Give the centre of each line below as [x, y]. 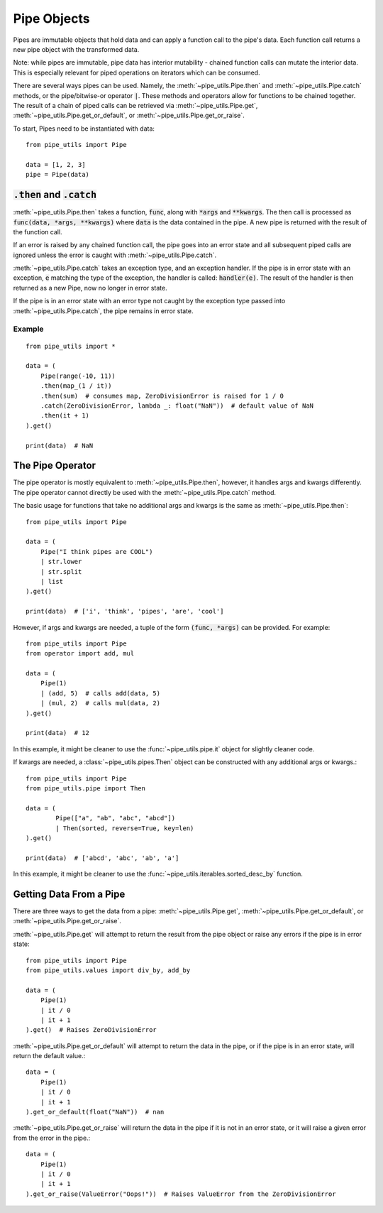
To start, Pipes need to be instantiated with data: [84, 129]
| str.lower [61, 562]
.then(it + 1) [65, 416]
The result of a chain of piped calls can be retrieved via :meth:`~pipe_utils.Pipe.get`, [135, 105]
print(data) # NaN [60, 445]
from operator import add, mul [80, 654]
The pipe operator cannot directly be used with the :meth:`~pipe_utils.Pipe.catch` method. [145, 492]
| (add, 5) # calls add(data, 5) [100, 693]
